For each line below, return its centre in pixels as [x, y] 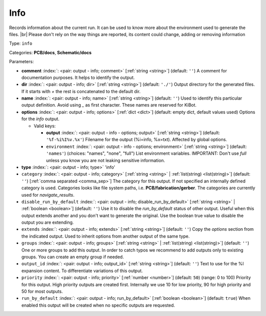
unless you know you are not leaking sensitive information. [105, 160]
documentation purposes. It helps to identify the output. [78, 77]
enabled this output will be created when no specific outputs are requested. [98, 305]
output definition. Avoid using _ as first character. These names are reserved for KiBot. [109, 105]
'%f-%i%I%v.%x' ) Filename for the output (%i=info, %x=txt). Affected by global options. [137, 140]
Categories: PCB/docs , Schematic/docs [50, 52]
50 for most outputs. [42, 291]
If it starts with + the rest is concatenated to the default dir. [81, 91]
